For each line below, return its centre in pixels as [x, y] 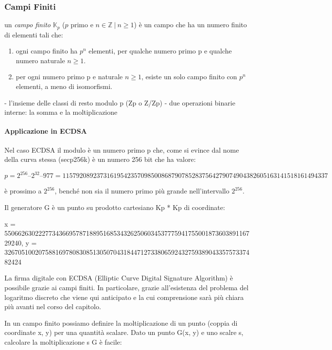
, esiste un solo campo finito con [189, 77]
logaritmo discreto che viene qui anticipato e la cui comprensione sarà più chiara [124, 297]
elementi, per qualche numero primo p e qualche [160, 51]
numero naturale [40, 60]
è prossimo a [23, 191]
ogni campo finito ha [47, 51]
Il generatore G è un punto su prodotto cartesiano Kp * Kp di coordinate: [115, 207]
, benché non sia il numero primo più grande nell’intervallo [142, 191]
